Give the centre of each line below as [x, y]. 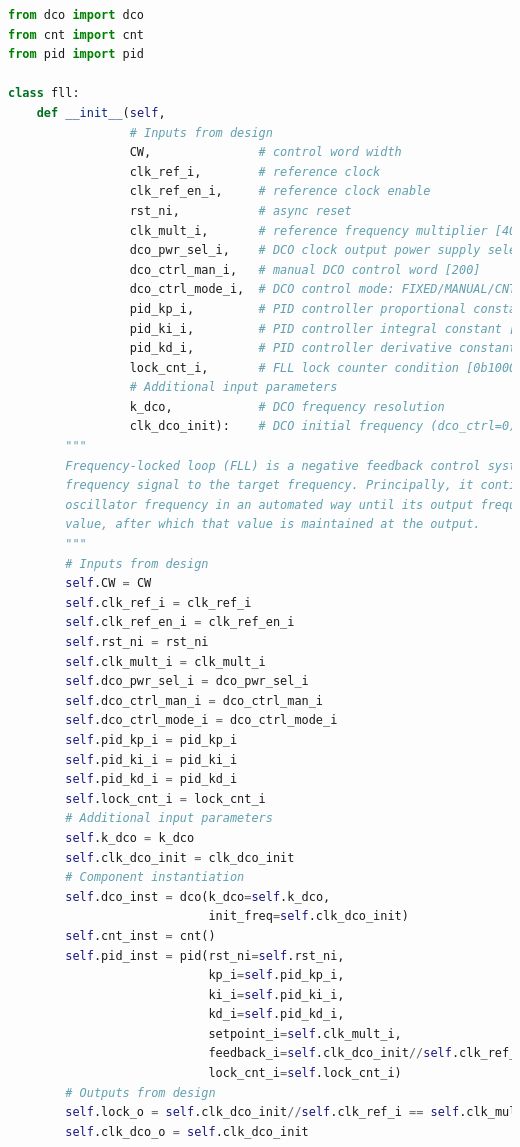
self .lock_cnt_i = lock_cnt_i [165, 798]
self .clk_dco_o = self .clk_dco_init [187, 1131]
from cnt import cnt [76, 34]
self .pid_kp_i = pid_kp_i [151, 739]
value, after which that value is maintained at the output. [273, 524]
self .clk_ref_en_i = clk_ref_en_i [180, 622]
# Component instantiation [155, 877]
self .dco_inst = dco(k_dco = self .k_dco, [198, 896]
